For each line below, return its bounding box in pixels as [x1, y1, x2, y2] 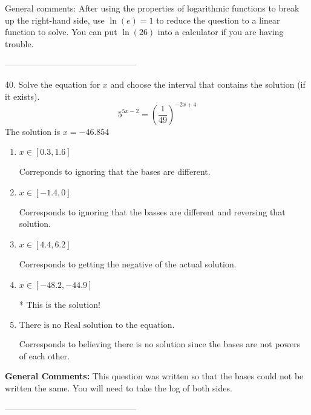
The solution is [5, 125, 61, 137]
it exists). [5, 90, 40, 102]
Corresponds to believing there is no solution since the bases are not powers [19, 338, 301, 350]
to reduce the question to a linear [156, 13, 280, 26]
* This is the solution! [19, 298, 100, 310]
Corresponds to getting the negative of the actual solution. [19, 258, 237, 270]
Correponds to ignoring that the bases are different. [19, 165, 211, 178]
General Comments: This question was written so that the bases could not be [5, 370, 304, 382]
